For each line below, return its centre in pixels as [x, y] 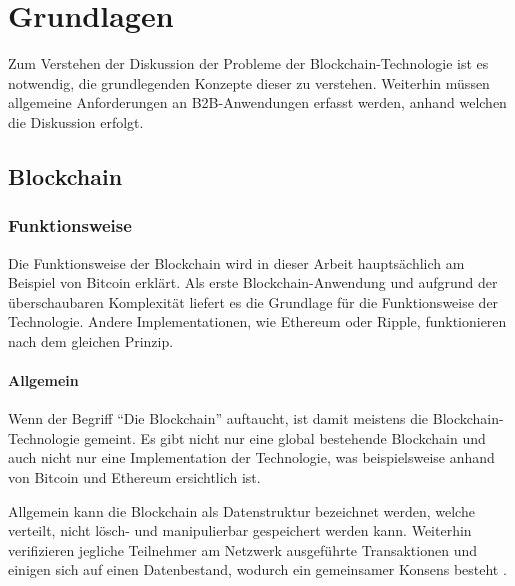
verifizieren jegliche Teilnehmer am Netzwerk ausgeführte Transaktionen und [242, 549]
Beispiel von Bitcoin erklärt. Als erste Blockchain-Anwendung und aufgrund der [253, 282]
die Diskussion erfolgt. [76, 121]
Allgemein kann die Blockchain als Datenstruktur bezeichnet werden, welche [241, 510]
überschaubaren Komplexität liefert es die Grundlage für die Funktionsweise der [253, 301]
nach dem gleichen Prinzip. [91, 340]
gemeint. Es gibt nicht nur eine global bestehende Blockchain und [285, 437]
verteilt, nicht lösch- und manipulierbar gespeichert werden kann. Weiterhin [240, 530]
